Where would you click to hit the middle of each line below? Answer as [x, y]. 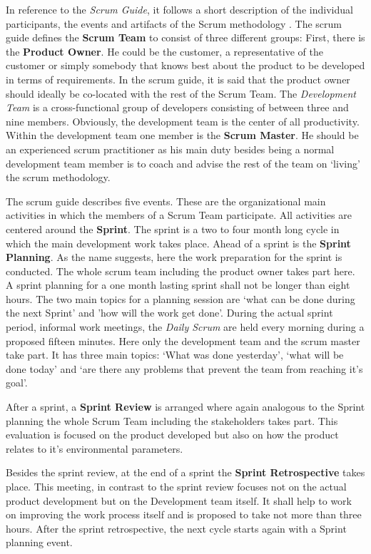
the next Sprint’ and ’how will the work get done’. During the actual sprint [169, 313]
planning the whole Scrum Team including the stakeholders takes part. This [172, 420]
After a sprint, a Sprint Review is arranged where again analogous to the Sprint [185, 407]
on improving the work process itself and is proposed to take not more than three [184, 514]
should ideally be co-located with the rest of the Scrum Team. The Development [181, 93]
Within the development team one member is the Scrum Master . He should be [182, 135]
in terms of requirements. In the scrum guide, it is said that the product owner [178, 79]
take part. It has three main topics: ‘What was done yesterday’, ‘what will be [175, 355]
